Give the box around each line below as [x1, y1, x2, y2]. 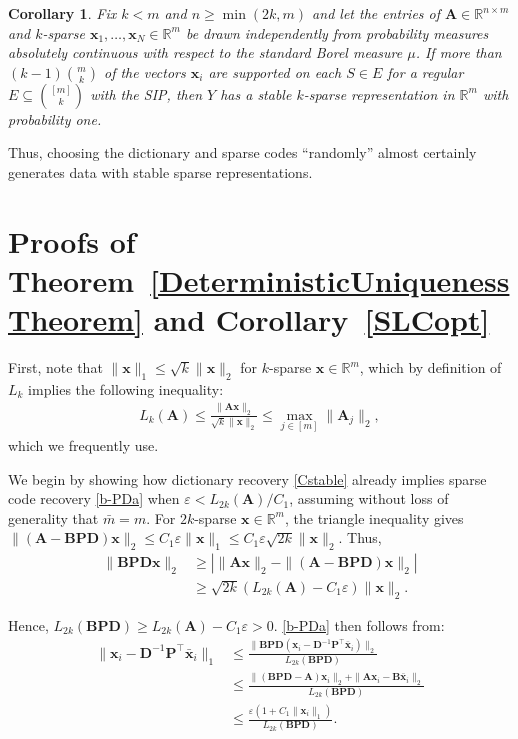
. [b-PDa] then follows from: [273, 614, 445, 635]
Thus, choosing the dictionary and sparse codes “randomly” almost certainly [8, 142, 477, 163]
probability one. [8, 108, 102, 129]
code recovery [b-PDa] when [8, 488, 180, 509]
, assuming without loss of [289, 488, 449, 509]
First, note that [8, 357, 103, 378]
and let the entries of [312, 3, 441, 23]
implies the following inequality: [28, 378, 224, 399]
